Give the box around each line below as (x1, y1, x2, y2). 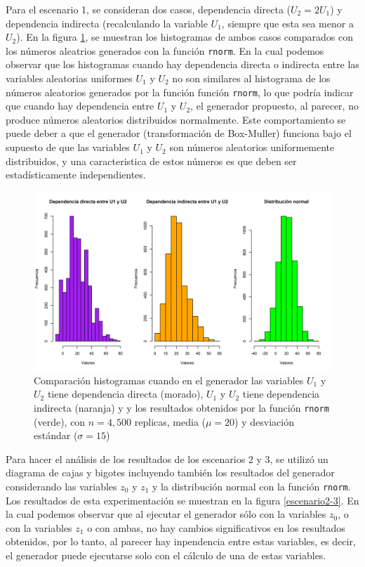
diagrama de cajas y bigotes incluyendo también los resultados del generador (6, 465, 335, 480)
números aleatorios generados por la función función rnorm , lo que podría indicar (6, 84, 354, 99)
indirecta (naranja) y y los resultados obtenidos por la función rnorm (34, 400, 329, 415)
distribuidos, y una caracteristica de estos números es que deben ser (6, 153, 297, 168)
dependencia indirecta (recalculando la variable (6, 15, 208, 30)
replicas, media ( (134, 414, 206, 429)
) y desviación (234, 414, 294, 429)
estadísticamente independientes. (6, 167, 146, 182)
